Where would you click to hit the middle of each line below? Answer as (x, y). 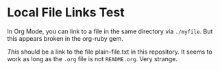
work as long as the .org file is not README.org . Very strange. (93, 58)
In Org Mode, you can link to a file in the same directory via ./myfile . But (110, 31)
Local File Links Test (66, 13)
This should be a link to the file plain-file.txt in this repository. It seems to (110, 52)
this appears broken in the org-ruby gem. (65, 38)
